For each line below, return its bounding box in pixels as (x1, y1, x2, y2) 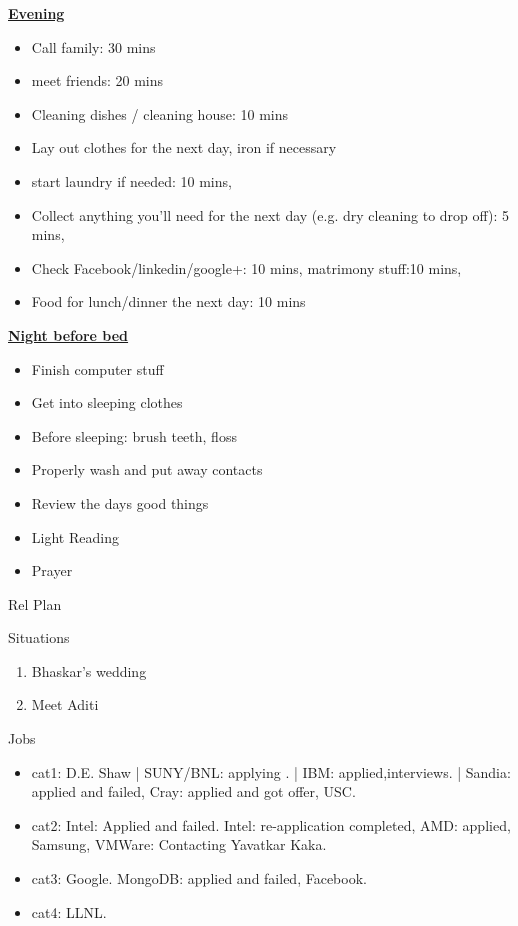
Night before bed (8, 324, 129, 345)
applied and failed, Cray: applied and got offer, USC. (31, 781, 356, 802)
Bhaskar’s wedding (31, 660, 147, 681)
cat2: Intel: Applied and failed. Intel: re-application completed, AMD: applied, (31, 814, 511, 835)
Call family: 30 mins (31, 36, 156, 57)
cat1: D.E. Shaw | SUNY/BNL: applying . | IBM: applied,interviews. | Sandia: (31, 761, 511, 782)
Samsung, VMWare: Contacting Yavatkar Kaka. (31, 834, 327, 855)
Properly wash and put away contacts (31, 459, 263, 480)
